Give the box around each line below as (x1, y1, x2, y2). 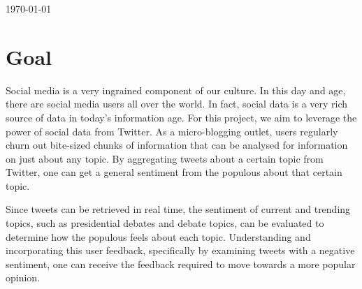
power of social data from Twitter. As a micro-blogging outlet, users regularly (6, 124, 338, 138)
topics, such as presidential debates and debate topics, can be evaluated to (6, 216, 324, 230)
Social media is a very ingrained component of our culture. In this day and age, (6, 82, 346, 97)
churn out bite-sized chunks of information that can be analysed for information (6, 138, 348, 152)
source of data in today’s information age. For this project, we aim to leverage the (6, 110, 357, 124)
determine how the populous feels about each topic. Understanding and (6, 229, 311, 244)
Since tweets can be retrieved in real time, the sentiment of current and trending (6, 202, 351, 216)
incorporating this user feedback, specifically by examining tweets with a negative (6, 243, 355, 258)
